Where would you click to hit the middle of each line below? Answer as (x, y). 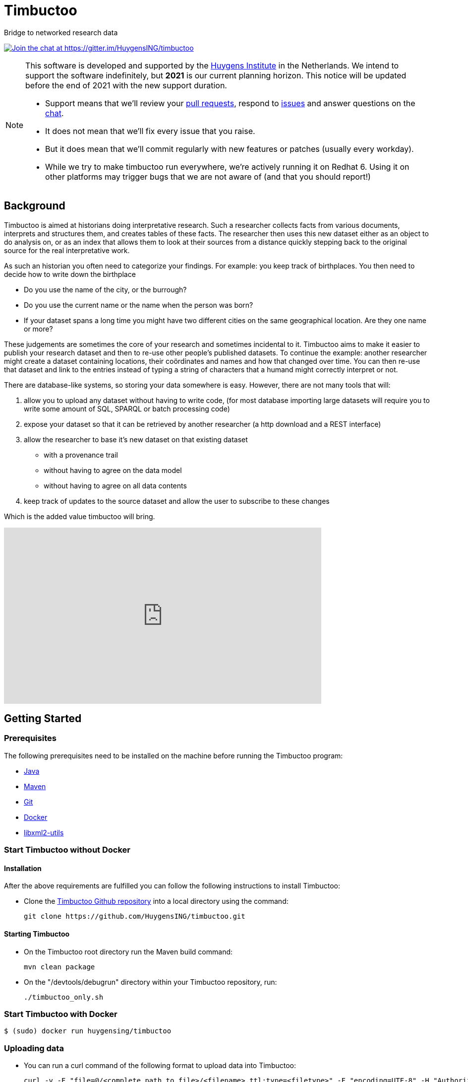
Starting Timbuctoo (37, 934)
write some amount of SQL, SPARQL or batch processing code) (127, 408)
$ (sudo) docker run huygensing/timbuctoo (88, 1031)
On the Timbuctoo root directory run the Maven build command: (128, 951)
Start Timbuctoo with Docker (61, 1014)
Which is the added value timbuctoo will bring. (80, 516)
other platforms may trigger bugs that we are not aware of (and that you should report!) (208, 176)
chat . (55, 113)
